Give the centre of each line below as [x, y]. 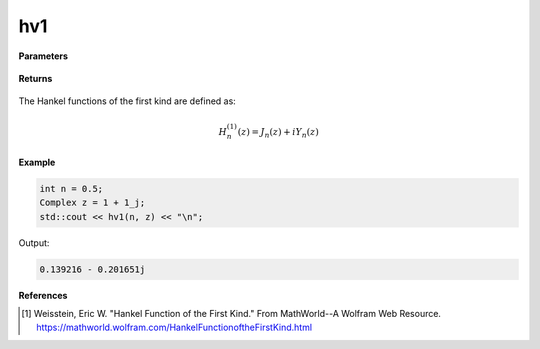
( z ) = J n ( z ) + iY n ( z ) [278, 133]
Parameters [43, 56]
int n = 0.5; [71, 188]
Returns [35, 78]
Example [37, 162]
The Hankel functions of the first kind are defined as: [127, 101]
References [43, 295]
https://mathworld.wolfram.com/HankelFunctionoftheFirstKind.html [174, 327]
